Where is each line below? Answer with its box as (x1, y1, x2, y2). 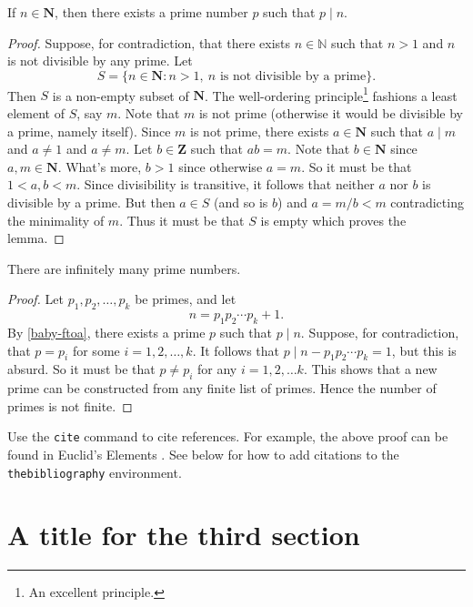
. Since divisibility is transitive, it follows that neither (76, 175, 375, 194)
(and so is (214, 193, 268, 211)
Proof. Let (7, 289, 64, 309)
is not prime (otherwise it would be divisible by (198, 104, 463, 123)
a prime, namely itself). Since (7, 121, 171, 140)
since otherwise (178, 157, 263, 176)
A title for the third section (7, 516, 360, 553)
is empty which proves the (260, 210, 407, 229)
